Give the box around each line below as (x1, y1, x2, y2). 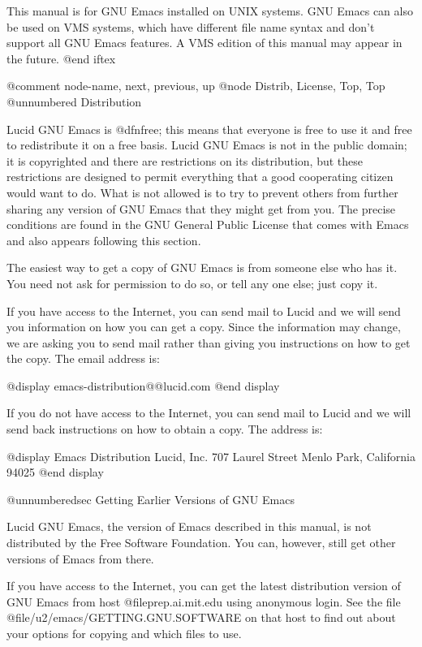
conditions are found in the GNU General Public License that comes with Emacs (6, 216, 409, 233)
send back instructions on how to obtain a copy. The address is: (6, 421, 323, 438)
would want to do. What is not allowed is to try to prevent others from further (6, 183, 398, 201)
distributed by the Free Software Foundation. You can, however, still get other (6, 534, 396, 551)
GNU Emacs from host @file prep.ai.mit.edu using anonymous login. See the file (6, 593, 401, 610)
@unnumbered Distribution (6, 93, 142, 110)
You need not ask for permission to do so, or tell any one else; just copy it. (6, 274, 378, 291)
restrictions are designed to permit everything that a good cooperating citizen (6, 168, 394, 185)
